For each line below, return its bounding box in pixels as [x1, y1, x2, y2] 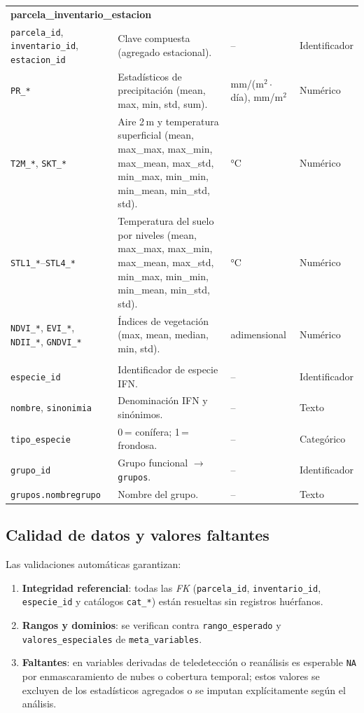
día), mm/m [230, 90, 283, 104]
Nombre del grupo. [118, 486, 199, 501]
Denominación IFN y [118, 393, 208, 408]
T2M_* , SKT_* [10, 155, 67, 169]
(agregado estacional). [118, 45, 212, 60]
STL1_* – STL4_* [10, 255, 76, 269]
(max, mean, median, [118, 327, 209, 342]
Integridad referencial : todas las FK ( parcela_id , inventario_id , [22, 580, 321, 595]
